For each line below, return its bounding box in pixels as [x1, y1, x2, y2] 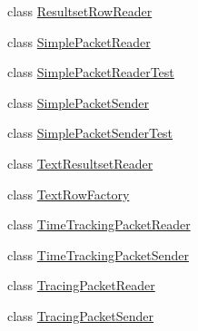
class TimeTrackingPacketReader [7, 215, 191, 234]
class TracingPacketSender [7, 306, 154, 325]
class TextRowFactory [7, 184, 130, 203]
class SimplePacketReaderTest [7, 63, 174, 82]
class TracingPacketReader [7, 276, 155, 295]
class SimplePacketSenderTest [7, 123, 173, 142]
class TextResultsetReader [7, 153, 153, 172]
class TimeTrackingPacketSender [7, 245, 189, 264]
